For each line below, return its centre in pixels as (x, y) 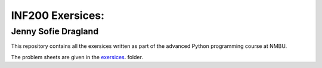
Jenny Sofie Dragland (55, 31)
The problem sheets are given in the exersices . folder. (77, 57)
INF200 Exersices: (58, 15)
